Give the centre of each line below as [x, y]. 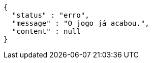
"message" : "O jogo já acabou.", [81, 23]
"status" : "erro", [51, 15]
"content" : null [46, 31]
